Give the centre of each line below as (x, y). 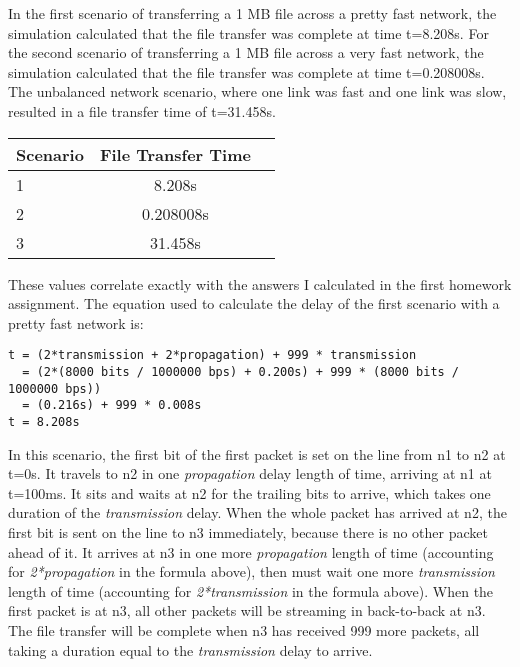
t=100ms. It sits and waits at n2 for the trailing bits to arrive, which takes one (249, 492)
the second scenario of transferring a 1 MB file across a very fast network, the (246, 52)
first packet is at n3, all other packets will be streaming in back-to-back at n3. (247, 610)
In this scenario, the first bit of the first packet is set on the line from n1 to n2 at (257, 453)
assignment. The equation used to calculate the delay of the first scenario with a (254, 303)
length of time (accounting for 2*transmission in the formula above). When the (251, 590)
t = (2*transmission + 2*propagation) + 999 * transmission (212, 355)
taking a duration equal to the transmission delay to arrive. (190, 649)
